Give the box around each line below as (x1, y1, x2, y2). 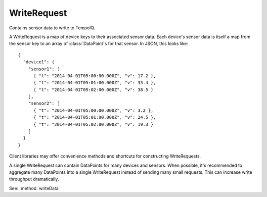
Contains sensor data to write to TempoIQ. (9, 25, 95, 31)
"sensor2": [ (28, 100, 60, 106)
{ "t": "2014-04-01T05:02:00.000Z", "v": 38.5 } (33, 87, 154, 93)
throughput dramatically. (9, 176, 59, 182)
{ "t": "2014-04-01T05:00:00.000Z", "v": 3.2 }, (33, 107, 154, 113)
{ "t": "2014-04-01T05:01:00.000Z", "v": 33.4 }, (33, 80, 156, 86)
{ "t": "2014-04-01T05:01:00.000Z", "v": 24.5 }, (33, 114, 156, 120)
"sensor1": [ (28, 66, 60, 72)
